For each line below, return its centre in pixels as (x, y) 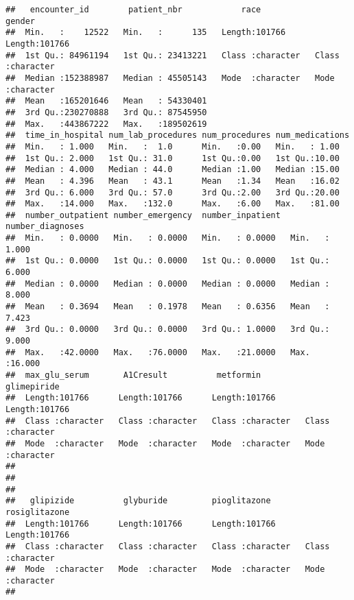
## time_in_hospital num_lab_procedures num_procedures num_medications (178, 135)
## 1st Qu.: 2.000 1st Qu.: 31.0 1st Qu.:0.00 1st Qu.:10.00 (173, 158)
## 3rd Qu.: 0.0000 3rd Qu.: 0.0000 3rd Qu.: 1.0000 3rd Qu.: (168, 329)
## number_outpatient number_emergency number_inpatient (143, 215)
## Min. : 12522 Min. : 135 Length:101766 (146, 33)
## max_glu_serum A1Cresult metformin (133, 375)
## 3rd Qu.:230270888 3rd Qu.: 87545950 (106, 112)
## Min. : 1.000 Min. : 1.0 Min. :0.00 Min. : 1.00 (173, 146)
